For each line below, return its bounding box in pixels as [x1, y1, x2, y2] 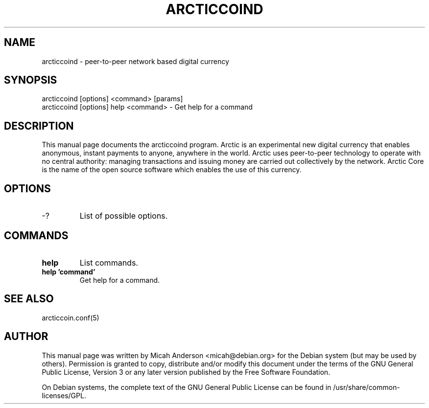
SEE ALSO [4, 293, 54, 305]
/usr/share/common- [333, 383, 400, 391]
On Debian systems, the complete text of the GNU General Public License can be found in [42, 383, 332, 391]
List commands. [79, 257, 138, 268]
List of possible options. [79, 211, 168, 221]
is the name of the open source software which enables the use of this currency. [42, 165, 302, 174]
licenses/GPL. [42, 391, 86, 400]
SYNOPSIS [4, 74, 57, 87]
